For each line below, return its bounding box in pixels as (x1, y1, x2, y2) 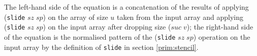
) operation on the (193, 31, 250, 42)
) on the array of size (43, 11, 108, 22)
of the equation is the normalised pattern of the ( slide (4, 31, 176, 42)
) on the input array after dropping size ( (43, 21, 171, 32)
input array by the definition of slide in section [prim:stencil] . (4, 41, 199, 52)
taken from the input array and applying (116, 11, 244, 22)
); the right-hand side (186, 21, 253, 32)
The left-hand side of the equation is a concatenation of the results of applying (4, 1, 249, 12)
